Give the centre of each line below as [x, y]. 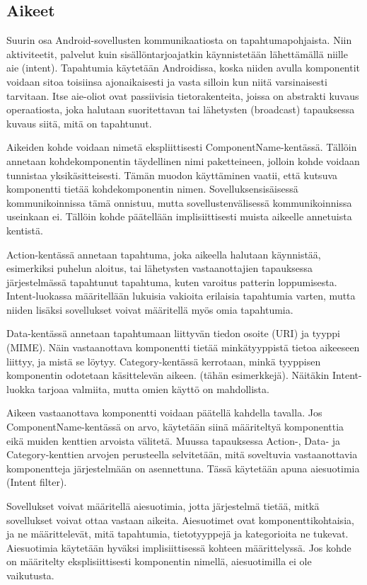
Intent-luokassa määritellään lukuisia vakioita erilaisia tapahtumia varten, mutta [181, 296]
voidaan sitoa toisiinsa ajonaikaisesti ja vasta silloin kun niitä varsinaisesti [167, 81]
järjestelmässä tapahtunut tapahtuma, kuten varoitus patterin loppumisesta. [172, 282]
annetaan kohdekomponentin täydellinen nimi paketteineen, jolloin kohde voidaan [183, 160]
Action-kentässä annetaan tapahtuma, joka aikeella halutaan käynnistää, [164, 254]
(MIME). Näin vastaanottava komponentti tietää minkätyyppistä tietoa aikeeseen [183, 347]
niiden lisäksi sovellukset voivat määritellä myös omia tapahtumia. [150, 309]
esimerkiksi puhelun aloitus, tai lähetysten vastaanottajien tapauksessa [160, 268]
